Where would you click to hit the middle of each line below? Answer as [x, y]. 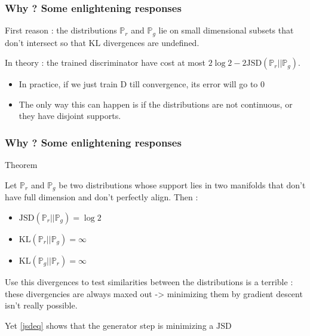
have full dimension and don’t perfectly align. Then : [102, 197]
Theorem [21, 165]
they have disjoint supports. [70, 116]
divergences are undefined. [151, 42]
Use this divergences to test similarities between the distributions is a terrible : [149, 281]
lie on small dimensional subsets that [226, 30]
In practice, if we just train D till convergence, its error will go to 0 [142, 84]
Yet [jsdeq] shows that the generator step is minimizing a [109, 325]
